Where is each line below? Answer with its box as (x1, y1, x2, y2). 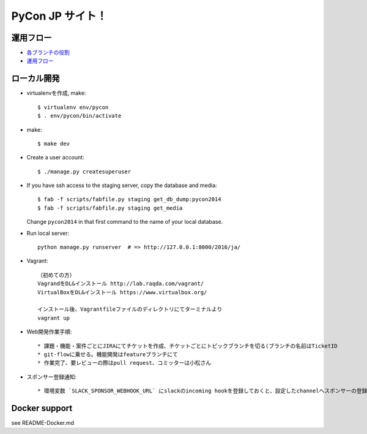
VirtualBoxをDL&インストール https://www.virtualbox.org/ (37, 289, 207, 295)
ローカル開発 (11, 74, 60, 84)
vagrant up (37, 314, 70, 321)
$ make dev (37, 140, 70, 147)
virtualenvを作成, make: (26, 89, 86, 97)
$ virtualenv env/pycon (37, 104, 109, 110)
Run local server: (26, 229, 70, 237)
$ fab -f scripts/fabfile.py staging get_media (37, 204, 183, 211)
